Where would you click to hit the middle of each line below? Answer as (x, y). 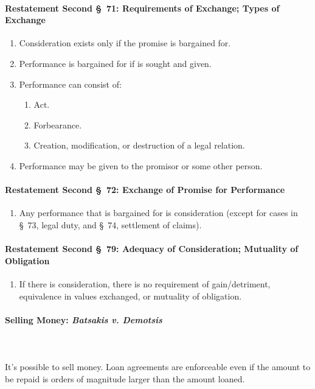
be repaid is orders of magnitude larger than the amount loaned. (125, 378)
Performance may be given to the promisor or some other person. (141, 165)
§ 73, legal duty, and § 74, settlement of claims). (110, 224)
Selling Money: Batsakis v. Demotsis (84, 319)
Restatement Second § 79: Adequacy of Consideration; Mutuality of (152, 249)
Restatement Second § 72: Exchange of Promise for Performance (145, 190)
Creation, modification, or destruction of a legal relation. (139, 145)
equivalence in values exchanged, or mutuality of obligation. (130, 296)
